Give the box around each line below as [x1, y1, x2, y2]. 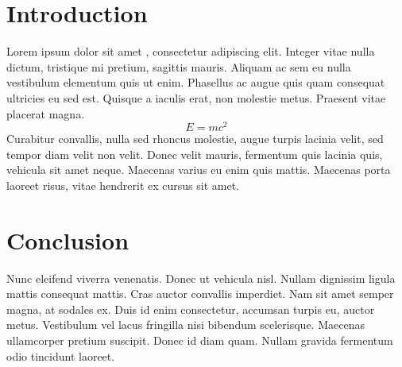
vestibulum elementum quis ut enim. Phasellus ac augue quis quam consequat [6, 74, 385, 91]
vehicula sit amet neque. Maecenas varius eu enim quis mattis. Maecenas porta [6, 161, 391, 178]
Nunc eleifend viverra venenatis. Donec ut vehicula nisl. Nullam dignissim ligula [6, 269, 396, 286]
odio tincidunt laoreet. [6, 347, 115, 364]
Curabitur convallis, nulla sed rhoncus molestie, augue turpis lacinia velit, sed [6, 130, 384, 147]
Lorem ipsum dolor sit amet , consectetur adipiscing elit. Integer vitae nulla [6, 43, 375, 60]
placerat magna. [6, 105, 85, 122]
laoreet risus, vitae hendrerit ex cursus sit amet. [6, 176, 240, 193]
